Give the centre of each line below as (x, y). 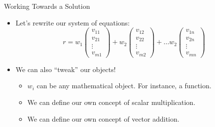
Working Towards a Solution (47, 6)
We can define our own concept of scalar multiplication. (111, 102)
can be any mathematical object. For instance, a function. (124, 86)
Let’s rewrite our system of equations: (73, 22)
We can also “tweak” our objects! (66, 69)
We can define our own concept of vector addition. (103, 118)
